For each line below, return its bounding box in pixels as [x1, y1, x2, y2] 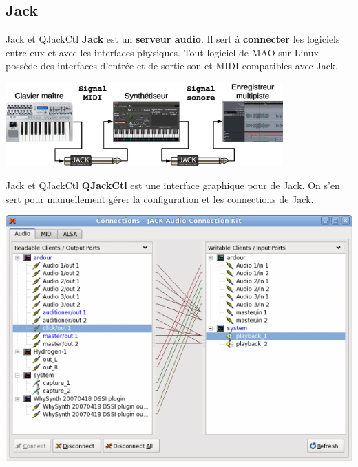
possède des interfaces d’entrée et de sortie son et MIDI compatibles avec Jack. [6, 58, 338, 73]
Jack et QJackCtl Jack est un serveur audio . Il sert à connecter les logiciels [6, 32, 340, 46]
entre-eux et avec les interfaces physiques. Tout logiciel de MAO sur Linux [6, 45, 319, 59]
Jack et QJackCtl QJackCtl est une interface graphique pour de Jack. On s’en [6, 178, 340, 193]
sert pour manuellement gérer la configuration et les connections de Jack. [6, 191, 314, 206]
